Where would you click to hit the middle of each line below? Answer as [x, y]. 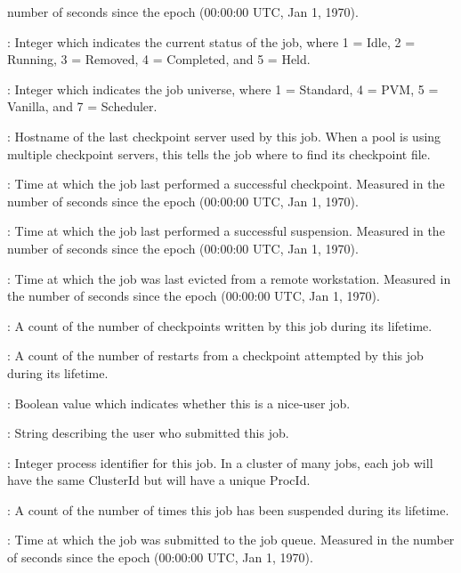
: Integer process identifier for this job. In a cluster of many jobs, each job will [220, 462]
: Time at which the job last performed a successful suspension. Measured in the [226, 231]
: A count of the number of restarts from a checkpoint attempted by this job [215, 355]
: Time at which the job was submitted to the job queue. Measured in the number [231, 540]
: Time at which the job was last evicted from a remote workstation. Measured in [229, 278]
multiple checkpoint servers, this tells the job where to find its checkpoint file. [219, 153]
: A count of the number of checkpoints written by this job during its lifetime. [220, 325]
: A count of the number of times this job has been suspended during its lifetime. [228, 509]
